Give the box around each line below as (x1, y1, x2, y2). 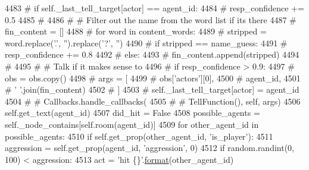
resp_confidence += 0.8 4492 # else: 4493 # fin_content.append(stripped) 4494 (5, 48, 299, 61)
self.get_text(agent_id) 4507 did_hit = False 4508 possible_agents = (5, 106, 260, 119)
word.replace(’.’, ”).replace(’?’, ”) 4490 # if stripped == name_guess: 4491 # (5, 36, 288, 49)
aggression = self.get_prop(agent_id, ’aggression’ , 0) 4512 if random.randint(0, (5, 141, 295, 154)
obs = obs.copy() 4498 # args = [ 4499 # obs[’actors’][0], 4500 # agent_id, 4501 (5, 71, 301, 84)
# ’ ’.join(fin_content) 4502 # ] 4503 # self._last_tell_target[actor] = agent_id (5, 83, 299, 96)
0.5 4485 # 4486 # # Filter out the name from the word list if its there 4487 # (5, 13, 296, 26)
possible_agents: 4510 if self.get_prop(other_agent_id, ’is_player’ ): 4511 (5, 130, 273, 142)
